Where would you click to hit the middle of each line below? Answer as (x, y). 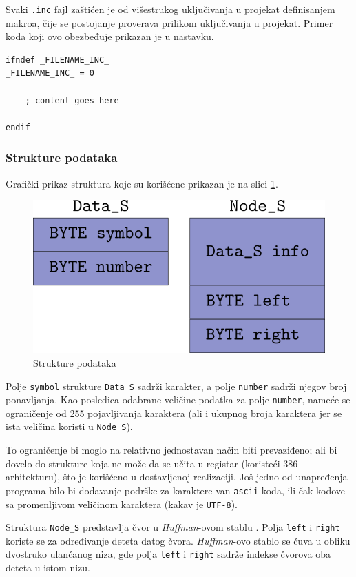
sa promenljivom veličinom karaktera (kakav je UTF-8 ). (122, 504)
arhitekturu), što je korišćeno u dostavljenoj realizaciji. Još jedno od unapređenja (177, 477)
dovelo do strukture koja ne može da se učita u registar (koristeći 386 (152, 463)
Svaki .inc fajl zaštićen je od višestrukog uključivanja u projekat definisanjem (170, 9)
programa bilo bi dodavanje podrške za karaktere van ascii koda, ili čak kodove (176, 490)
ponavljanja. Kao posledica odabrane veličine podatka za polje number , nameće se (178, 399)
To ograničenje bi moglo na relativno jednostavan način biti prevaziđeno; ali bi (171, 450)
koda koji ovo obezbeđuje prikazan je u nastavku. (110, 36)
